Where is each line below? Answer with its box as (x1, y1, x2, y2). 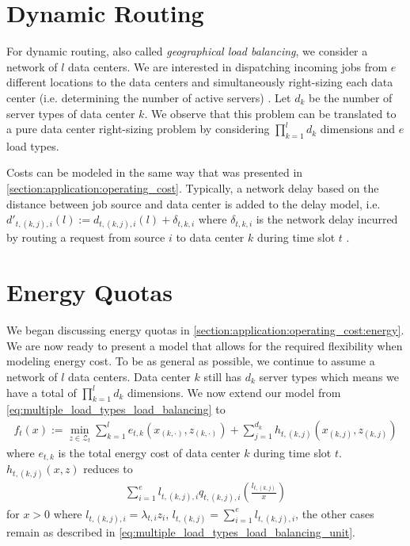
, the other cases (295, 505, 374, 521)
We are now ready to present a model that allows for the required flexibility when (6, 337, 403, 353)
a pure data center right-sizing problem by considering (6, 120, 270, 137)
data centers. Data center (68, 368, 191, 384)
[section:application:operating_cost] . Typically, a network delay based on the (6, 180, 379, 197)
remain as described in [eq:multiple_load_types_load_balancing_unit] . (6, 523, 356, 540)
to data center (176, 229, 245, 246)
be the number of (308, 89, 393, 105)
